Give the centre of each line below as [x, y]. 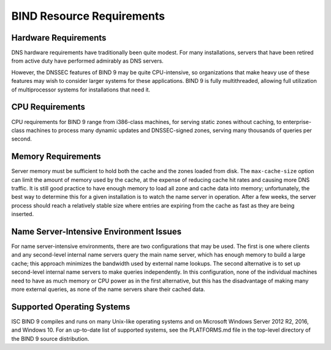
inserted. [22, 214]
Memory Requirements [56, 157]
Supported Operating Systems [71, 307]
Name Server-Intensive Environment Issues [97, 231]
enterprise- [297, 122]
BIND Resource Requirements [88, 16]
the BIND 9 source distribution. [50, 338]
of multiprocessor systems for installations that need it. [81, 90]
